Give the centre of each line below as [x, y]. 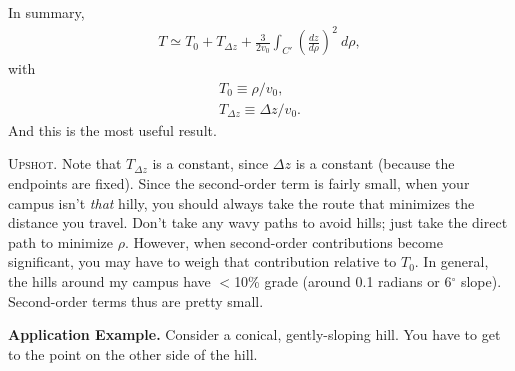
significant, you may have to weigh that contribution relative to [202, 261]
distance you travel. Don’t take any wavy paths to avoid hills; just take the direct [258, 222]
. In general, [451, 261]
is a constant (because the [375, 163]
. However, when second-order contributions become [283, 241]
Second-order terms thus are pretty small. [136, 300]
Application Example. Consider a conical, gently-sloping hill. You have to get [254, 334]
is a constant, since [210, 163]
